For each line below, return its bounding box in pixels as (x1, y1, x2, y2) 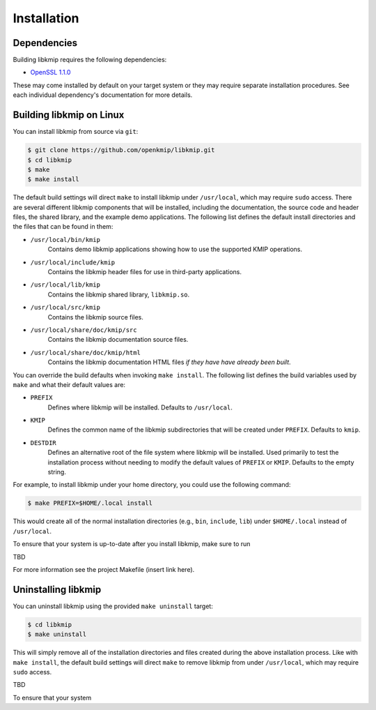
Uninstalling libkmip (13, 583, 102, 596)
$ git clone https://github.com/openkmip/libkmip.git (27, 146, 215, 154)
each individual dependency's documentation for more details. (13, 91, 193, 99)
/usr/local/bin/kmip (30, 236, 101, 243)
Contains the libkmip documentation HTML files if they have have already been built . (47, 358, 292, 366)
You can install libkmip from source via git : (13, 128, 139, 136)
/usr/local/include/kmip (30, 258, 115, 266)
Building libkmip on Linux (13, 109, 125, 121)
